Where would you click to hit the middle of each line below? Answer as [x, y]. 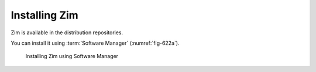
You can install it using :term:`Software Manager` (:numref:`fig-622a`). [95, 43]
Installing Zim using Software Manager [72, 56]
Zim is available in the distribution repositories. [67, 33]
